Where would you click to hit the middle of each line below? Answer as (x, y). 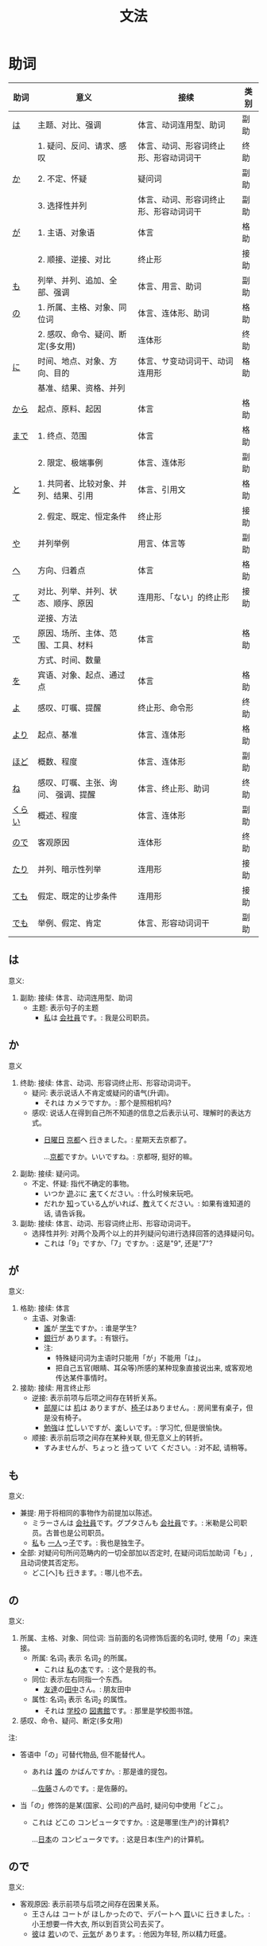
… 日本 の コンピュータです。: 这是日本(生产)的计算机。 (120, 1839)
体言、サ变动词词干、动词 (186, 361)
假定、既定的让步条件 (77, 896)
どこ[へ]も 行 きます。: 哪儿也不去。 (89, 1573)
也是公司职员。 (84, 1533)
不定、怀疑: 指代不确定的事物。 (82, 1183)
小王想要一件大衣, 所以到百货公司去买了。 (100, 1924)
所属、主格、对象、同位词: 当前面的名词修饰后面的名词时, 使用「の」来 (135, 1638)
